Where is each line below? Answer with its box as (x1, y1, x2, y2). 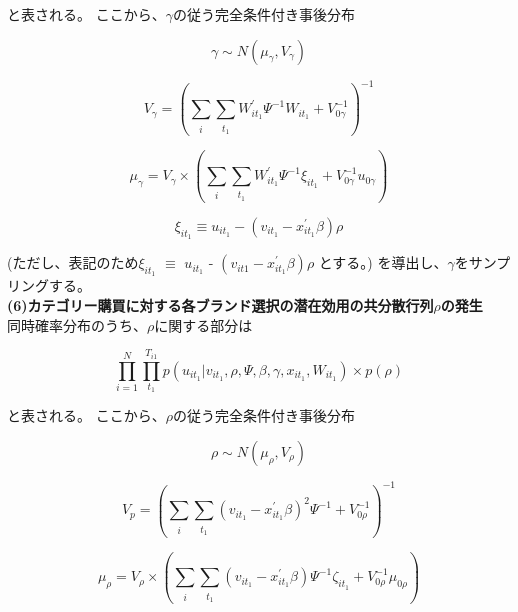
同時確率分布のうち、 (7, 314, 147, 335)
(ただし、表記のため (7, 252, 139, 273)
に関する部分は (154, 314, 253, 335)
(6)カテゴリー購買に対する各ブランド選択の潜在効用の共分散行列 (7, 295, 434, 316)
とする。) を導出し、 (318, 252, 448, 273)
